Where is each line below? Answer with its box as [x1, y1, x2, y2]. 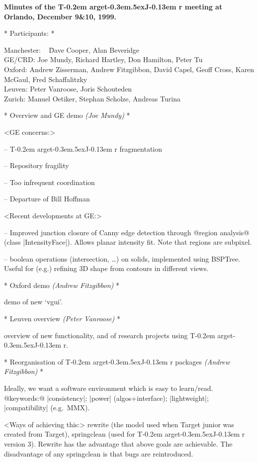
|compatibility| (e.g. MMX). [4, 402, 90, 413]
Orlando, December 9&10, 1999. [4, 11, 116, 21]
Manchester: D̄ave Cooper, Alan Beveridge [4, 44, 140, 55]
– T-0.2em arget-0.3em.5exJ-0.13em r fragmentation [4, 143, 163, 154]
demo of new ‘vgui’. [4, 296, 63, 307]
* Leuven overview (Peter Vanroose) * [4, 313, 121, 324]
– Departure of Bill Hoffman [4, 193, 90, 204]
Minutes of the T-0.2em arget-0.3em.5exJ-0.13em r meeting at [4, 1, 223, 11]
